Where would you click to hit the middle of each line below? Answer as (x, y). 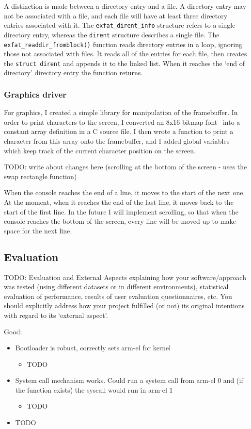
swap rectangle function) (40, 176)
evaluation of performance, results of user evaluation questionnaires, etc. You (118, 296)
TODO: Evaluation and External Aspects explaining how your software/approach (125, 277)
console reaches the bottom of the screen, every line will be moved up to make (120, 221)
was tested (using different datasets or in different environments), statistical (116, 287)
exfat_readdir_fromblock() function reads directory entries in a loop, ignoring (123, 44)
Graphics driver (35, 94)
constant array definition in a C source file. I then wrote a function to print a (119, 131)
